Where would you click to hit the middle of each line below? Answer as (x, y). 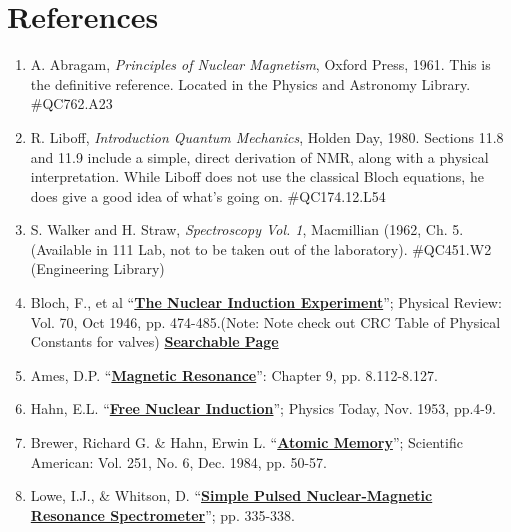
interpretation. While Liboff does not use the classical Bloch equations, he (257, 176)
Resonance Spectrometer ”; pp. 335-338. (162, 514)
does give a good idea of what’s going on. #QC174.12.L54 (208, 195)
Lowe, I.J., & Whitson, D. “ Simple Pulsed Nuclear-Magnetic (231, 495)
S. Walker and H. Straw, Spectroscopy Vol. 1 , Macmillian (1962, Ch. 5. (247, 229)
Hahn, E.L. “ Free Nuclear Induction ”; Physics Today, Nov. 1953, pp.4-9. (263, 408)
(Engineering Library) (97, 268)
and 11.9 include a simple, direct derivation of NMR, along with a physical (259, 156)
